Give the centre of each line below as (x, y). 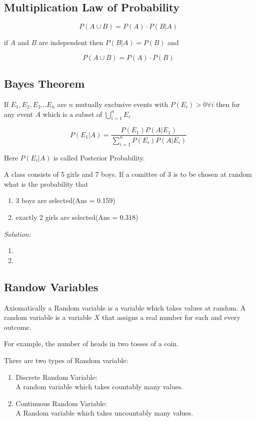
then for (228, 104)
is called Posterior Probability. (99, 157)
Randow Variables (51, 287)
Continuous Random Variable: (61, 403)
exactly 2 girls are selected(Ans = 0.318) (77, 217)
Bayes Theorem (44, 83)
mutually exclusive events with (122, 104)
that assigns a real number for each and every (171, 317)
